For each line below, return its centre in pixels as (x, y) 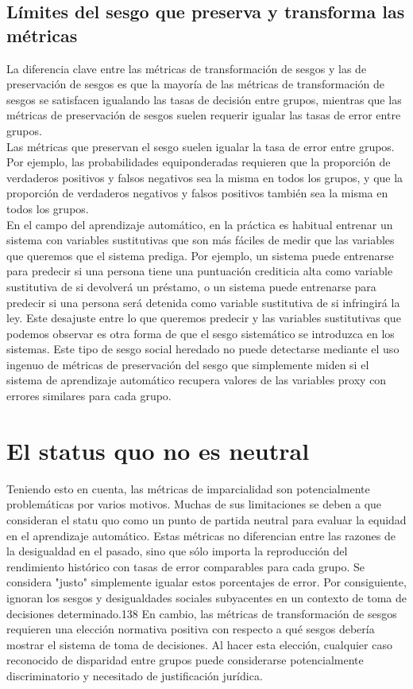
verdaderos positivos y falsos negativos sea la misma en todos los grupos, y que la (205, 177)
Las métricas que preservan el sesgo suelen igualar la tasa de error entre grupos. (201, 146)
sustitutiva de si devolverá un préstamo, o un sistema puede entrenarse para (191, 286)
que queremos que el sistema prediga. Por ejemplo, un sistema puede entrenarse (200, 255)
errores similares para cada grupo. (89, 396)
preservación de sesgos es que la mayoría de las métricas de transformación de (195, 84)
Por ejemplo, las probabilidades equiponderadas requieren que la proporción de (199, 162)
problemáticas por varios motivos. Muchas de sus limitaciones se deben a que (194, 504)
